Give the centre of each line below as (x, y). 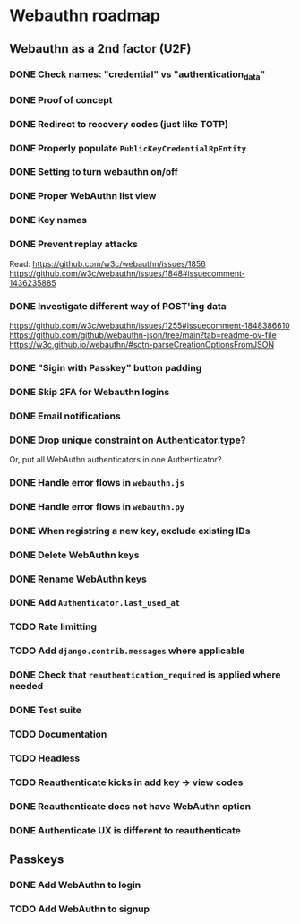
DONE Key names (48, 220)
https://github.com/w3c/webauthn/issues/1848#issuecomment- (128, 273)
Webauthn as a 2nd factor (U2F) (100, 49)
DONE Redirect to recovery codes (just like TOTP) (119, 124)
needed (26, 687)
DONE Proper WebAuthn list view (83, 196)
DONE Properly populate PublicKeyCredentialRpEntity (128, 148)
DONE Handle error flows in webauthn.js (97, 482)
